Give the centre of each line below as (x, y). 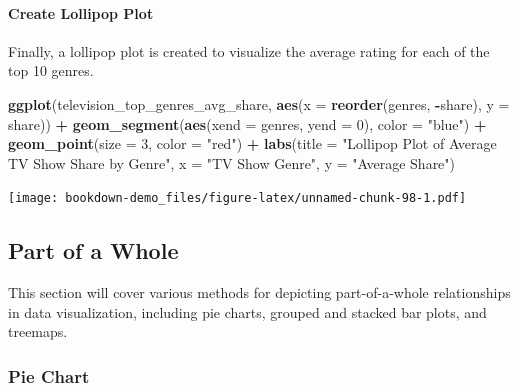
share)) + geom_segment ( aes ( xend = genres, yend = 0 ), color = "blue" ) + (247, 123)
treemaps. (38, 331)
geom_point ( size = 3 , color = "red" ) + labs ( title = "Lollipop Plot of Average (252, 143)
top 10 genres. (51, 70)
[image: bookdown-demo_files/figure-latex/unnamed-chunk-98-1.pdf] (237, 198)
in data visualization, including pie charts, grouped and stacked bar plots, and (247, 311)
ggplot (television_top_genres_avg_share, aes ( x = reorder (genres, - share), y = (259, 103)
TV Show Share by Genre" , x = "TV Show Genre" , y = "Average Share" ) (232, 162)
